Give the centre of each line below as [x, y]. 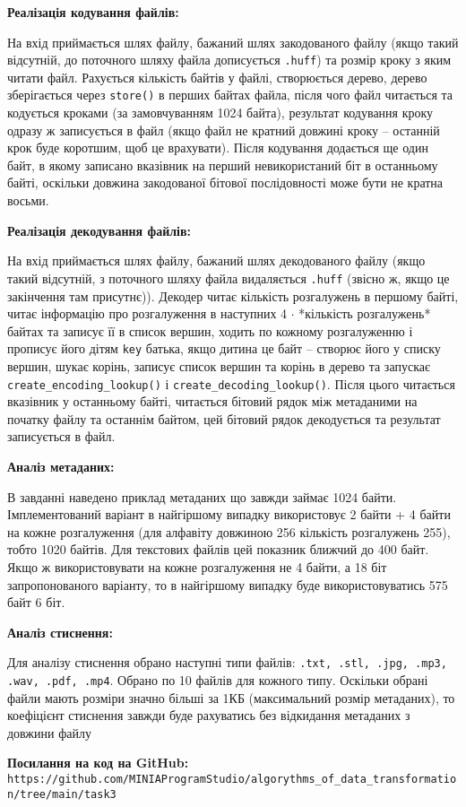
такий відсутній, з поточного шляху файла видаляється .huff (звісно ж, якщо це [229, 278]
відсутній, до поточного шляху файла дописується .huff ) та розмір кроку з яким [229, 60]
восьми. [28, 200]
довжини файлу [49, 732]
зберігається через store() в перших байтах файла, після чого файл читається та [230, 95]
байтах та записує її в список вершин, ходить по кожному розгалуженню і [210, 330]
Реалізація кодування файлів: [93, 12]
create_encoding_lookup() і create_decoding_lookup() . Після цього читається [231, 383]
